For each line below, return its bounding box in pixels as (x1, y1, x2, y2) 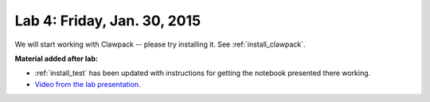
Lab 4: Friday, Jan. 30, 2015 (14, 12, 201, 29)
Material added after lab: (14, 54, 99, 63)
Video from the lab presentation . (34, 79, 141, 89)
